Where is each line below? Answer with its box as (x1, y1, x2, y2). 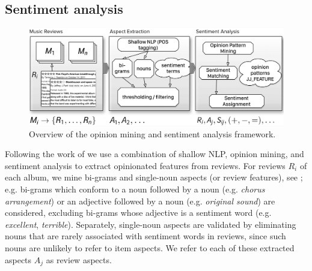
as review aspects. (46, 253, 112, 266)
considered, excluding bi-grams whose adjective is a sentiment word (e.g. (5, 206, 272, 219)
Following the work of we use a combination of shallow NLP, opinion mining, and (5, 147, 304, 160)
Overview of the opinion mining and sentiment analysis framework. (29, 127, 276, 140)
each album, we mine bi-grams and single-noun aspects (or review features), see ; (5, 171, 303, 183)
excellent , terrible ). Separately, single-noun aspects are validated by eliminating (5, 218, 296, 230)
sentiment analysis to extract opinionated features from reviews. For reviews (5, 159, 286, 171)
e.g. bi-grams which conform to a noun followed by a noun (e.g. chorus (5, 183, 265, 195)
